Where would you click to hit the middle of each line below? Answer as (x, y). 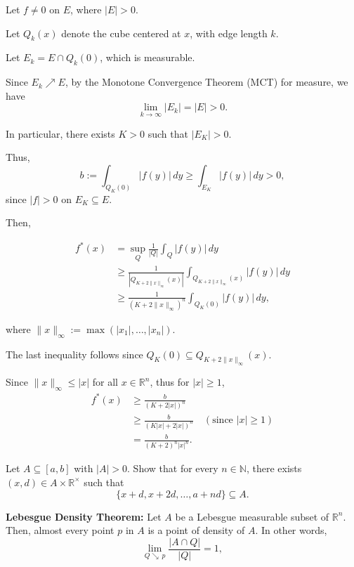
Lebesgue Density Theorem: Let (84, 516)
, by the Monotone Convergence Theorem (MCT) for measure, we (206, 82)
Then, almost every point (60, 530)
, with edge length (229, 33)
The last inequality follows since (74, 354)
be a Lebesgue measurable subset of (252, 516)
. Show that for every (173, 468)
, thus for (170, 382)
